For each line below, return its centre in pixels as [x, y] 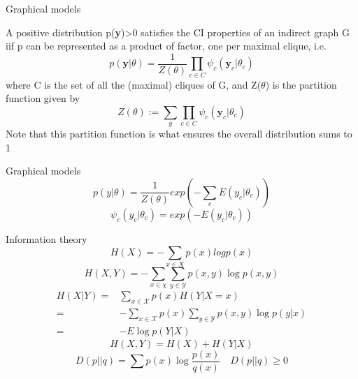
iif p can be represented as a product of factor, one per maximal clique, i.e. [166, 46]
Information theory [46, 238]
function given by [43, 98]
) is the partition [301, 84]
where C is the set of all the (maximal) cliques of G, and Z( [134, 84]
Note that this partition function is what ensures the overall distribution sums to [179, 134]
